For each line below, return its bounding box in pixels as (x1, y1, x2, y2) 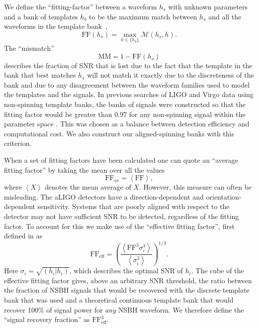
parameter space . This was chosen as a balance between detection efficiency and (4, 118, 250, 129)
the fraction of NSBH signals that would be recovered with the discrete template (4, 285, 250, 295)
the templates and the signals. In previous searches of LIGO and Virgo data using (4, 89, 254, 100)
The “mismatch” (4, 43, 54, 53)
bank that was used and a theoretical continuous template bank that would (4, 295, 234, 305)
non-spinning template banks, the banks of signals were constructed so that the (4, 99, 246, 109)
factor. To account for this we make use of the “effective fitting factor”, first (4, 220, 235, 231)
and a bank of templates (4, 11, 78, 21)
